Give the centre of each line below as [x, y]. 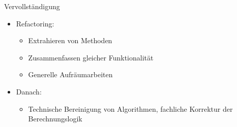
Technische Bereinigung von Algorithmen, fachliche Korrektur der [130, 108]
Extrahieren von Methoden [70, 40]
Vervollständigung [32, 6]
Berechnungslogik [55, 119]
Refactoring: [35, 23]
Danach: [29, 91]
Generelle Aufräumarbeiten [70, 74]
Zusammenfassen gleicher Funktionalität [91, 57]
